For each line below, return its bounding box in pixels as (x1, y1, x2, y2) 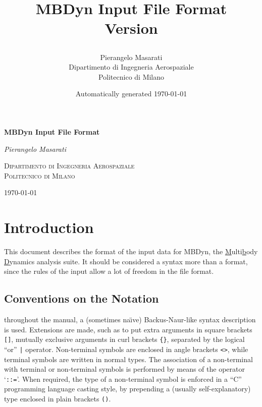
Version (104, 18, 158, 38)
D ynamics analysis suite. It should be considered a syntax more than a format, (4, 256, 248, 266)
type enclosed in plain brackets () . (4, 393, 111, 403)
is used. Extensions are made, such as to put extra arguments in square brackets (4, 324, 252, 334)
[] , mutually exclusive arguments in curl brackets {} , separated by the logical (4, 334, 245, 344)
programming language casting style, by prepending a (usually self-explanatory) (4, 383, 251, 394)
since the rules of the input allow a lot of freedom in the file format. (4, 266, 214, 276)
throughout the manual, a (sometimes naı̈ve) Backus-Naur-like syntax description (4, 314, 256, 325)
